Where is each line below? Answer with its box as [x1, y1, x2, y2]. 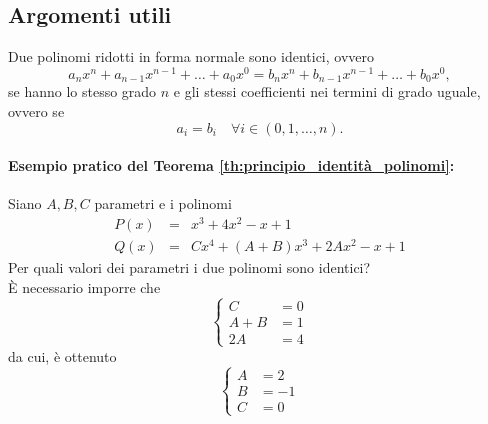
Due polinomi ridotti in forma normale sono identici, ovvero [8, 46, 375, 67]
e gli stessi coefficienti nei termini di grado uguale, [173, 81, 481, 102]
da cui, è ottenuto [8, 345, 117, 366]
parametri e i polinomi [94, 193, 232, 214]
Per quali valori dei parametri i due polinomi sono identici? [8, 257, 371, 278]
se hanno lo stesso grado [8, 81, 157, 102]
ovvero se [8, 100, 65, 121]
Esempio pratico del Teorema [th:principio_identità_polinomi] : [8, 155, 455, 176]
